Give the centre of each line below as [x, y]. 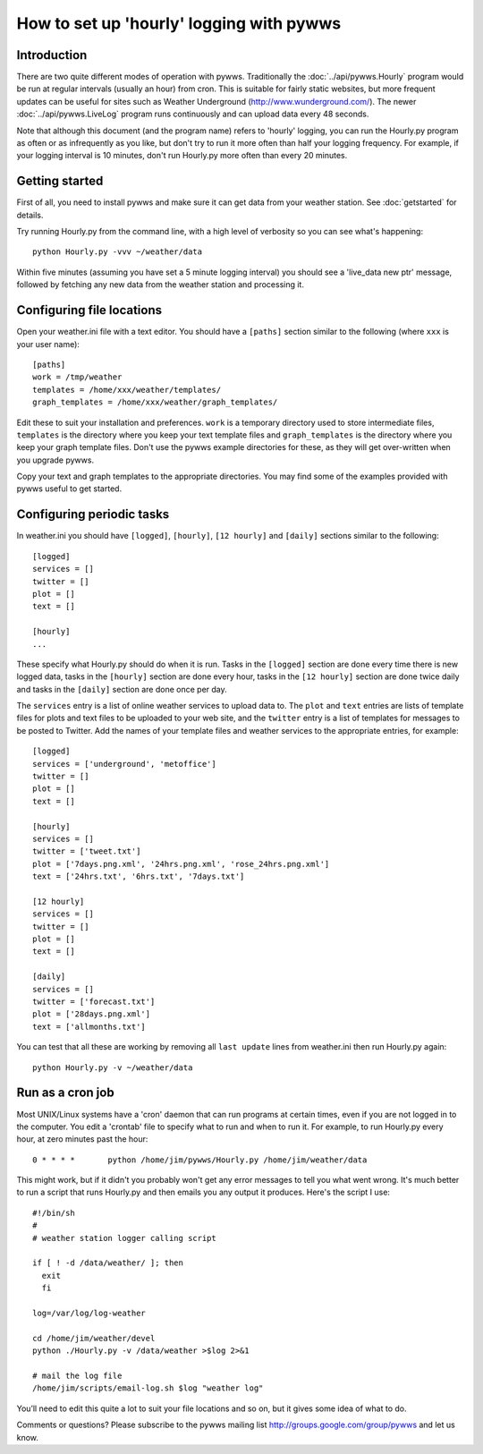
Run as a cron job [66, 1093]
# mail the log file [77, 1375]
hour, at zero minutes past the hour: [82, 1139]
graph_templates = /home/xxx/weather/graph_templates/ [155, 402]
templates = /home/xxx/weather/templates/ [127, 390]
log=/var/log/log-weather [89, 1313]
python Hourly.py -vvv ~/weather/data [118, 252]
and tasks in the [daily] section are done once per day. [122, 689]
